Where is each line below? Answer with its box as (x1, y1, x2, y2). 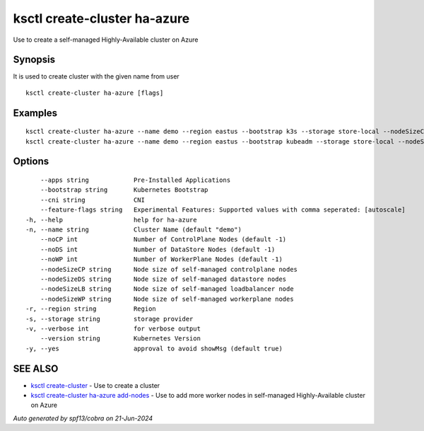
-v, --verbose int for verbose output (25, 324, 201, 333)
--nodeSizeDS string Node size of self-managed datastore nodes (40, 275, 287, 283)
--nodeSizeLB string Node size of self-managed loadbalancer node (40, 285, 294, 293)
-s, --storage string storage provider (25, 315, 194, 323)
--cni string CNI (40, 195, 145, 204)
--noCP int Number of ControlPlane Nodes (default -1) (40, 236, 287, 243)
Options (13, 156, 49, 168)
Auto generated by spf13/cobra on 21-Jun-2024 (13, 414, 153, 423)
